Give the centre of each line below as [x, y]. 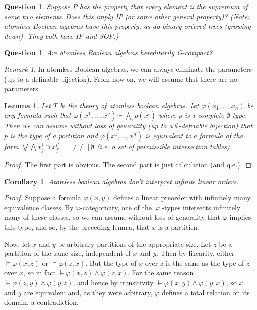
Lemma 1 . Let [28, 105]
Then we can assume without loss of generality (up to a [89, 126]
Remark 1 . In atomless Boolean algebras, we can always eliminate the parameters [128, 69]
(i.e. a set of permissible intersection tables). [164, 146]
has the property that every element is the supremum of [163, 6]
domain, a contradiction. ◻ [46, 302]
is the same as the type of [205, 263]
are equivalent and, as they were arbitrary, [88, 292]
